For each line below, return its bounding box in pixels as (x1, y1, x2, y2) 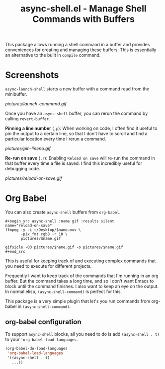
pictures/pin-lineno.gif (5, 146, 51, 151)
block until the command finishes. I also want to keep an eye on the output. (5, 284, 159, 290)
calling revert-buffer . (5, 116, 51, 122)
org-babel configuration (5, 318, 82, 326)
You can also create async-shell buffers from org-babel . (5, 209, 121, 215)
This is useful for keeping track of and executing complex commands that (5, 258, 156, 264)
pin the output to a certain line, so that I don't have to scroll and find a (5, 131, 148, 137)
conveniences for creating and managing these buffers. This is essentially (5, 47, 157, 53)
